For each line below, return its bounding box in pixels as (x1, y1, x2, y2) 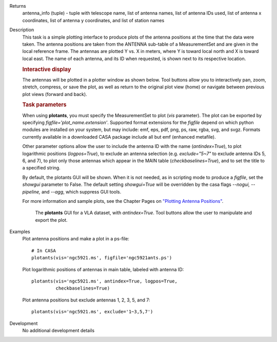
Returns (9, 3, 26, 9)
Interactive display (22, 66, 71, 73)
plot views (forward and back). (22, 91, 87, 97)
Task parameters (22, 101, 67, 108)
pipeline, (22, 188, 41, 195)
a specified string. (22, 165, 61, 171)
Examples (9, 229, 30, 235)
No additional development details (22, 327, 95, 333)
